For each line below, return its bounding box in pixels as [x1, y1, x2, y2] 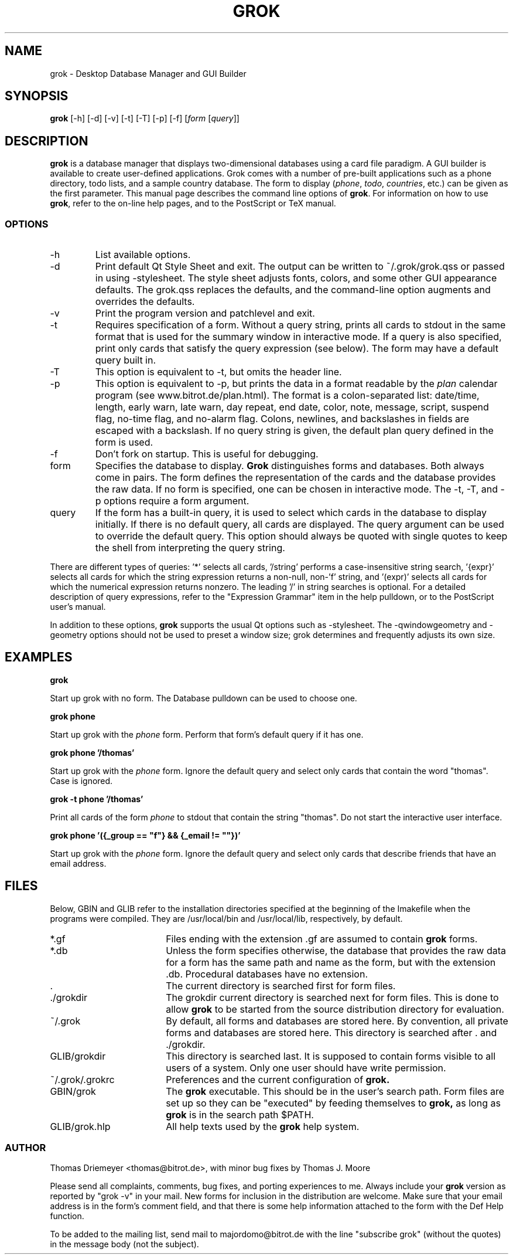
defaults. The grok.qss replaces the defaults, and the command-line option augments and [95, 284, 491, 296]
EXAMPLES [5, 650, 73, 665]
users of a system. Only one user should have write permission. [166, 1061, 446, 1074]
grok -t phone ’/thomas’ [50, 793, 143, 804]
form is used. [95, 436, 153, 449]
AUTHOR [5, 1142, 46, 1154]
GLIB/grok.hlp [50, 1120, 111, 1132]
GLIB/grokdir [50, 1050, 106, 1062]
